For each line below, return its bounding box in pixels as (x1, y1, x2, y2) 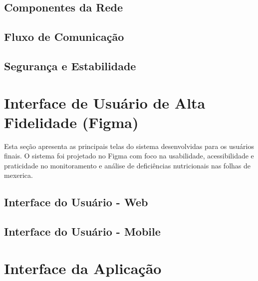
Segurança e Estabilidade (4, 58, 136, 73)
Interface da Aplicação (4, 258, 162, 278)
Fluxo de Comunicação (4, 29, 124, 44)
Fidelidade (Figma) (4, 112, 139, 132)
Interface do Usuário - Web (4, 194, 148, 210)
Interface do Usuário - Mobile (4, 224, 161, 239)
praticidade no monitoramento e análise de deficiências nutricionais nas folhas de (4, 160, 251, 170)
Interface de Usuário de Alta (4, 92, 206, 113)
